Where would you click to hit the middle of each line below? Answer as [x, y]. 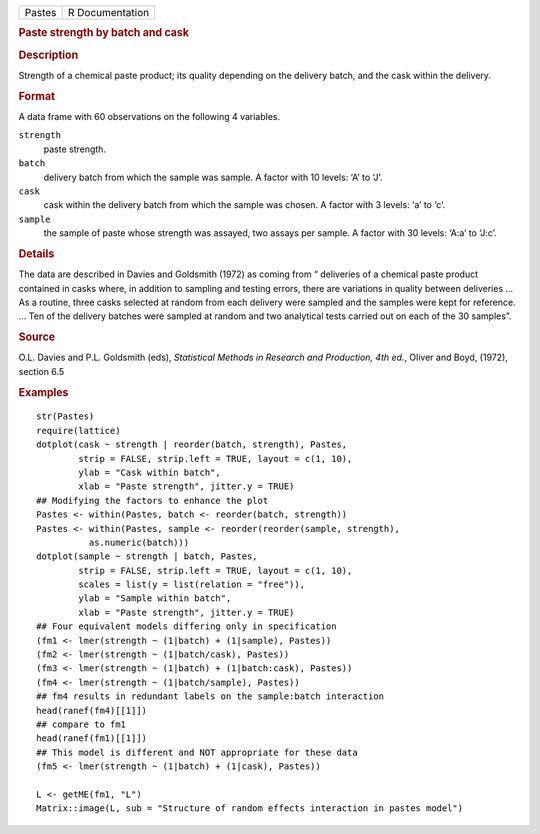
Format [36, 96]
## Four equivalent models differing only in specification [186, 626]
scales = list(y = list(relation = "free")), [191, 584]
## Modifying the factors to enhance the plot [152, 500]
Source [37, 337]
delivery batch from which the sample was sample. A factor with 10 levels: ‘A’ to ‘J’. [213, 177]
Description [48, 55]
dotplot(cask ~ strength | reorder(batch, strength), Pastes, [192, 444]
